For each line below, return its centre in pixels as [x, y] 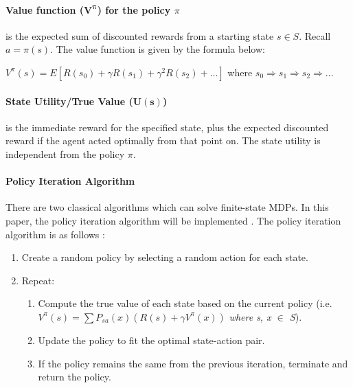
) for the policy [134, 9]
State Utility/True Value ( [69, 101]
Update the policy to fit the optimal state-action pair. [151, 340]
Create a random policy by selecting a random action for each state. [165, 257]
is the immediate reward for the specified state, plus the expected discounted [167, 127]
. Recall [315, 35]
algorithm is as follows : [55, 234]
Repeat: [38, 280]
